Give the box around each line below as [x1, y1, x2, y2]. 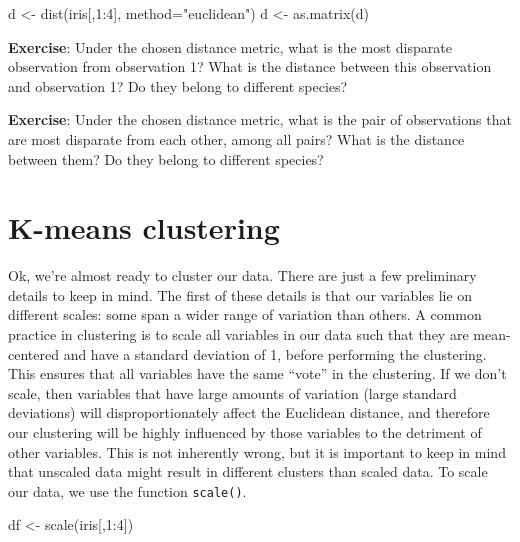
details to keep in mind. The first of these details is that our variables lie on [8, 284, 473, 305]
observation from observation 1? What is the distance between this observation [8, 56, 492, 77]
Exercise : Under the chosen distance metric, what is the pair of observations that [8, 109, 512, 130]
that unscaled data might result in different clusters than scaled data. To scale [8, 461, 488, 482]
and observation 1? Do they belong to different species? [8, 75, 348, 96]
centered [8, 343, 59, 364]
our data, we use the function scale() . [8, 480, 247, 501]
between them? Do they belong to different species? [8, 148, 324, 169]
